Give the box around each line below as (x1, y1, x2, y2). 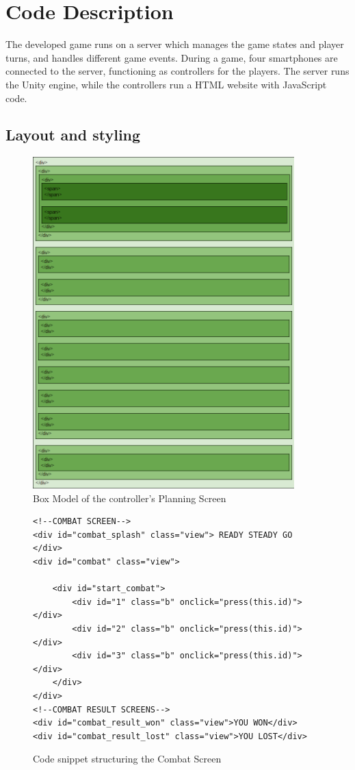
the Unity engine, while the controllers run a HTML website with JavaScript (5, 77, 327, 91)
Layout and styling (5, 124, 141, 145)
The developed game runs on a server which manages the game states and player (5, 37, 344, 51)
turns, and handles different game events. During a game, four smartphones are (5, 50, 338, 64)
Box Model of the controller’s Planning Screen (33, 490, 226, 505)
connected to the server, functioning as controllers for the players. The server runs (5, 64, 350, 78)
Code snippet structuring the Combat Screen (33, 752, 222, 766)
